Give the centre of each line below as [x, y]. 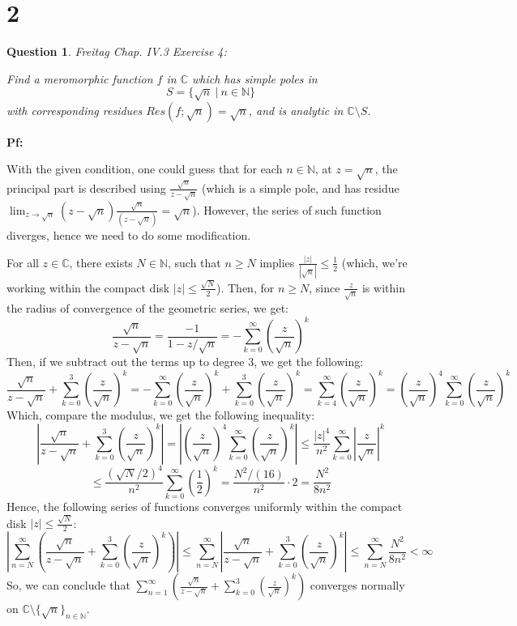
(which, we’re [374, 262]
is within [383, 287]
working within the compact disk [88, 287]
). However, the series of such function [287, 209]
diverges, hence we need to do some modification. [129, 235]
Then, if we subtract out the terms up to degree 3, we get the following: [185, 361]
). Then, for [246, 287]
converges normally [357, 585]
